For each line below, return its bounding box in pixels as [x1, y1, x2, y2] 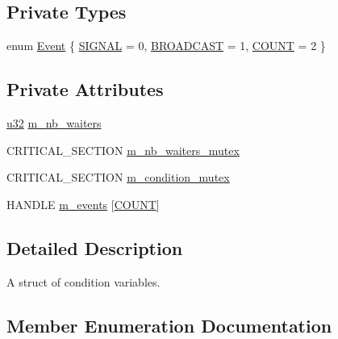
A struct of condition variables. [6, 273, 161, 290]
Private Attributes [6, 77, 164, 102]
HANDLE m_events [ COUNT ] [6, 195, 160, 212]
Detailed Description [6, 235, 183, 260]
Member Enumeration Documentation [6, 312, 332, 337]
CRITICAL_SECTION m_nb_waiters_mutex [6, 141, 240, 158]
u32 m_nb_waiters [6, 115, 102, 131]
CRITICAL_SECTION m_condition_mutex [6, 169, 230, 186]
